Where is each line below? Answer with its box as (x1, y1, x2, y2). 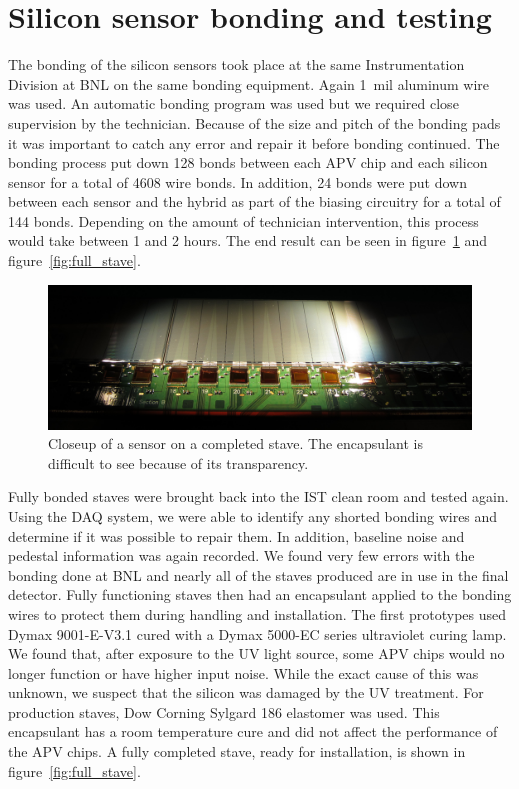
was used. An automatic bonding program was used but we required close (8, 93, 459, 114)
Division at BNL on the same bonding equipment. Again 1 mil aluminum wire (8, 73, 490, 94)
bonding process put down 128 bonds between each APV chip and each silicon (8, 152, 488, 173)
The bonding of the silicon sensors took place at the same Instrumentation (8, 54, 465, 75)
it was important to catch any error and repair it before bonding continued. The (8, 132, 500, 153)
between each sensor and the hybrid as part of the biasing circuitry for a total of (8, 191, 501, 212)
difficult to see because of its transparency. (48, 452, 309, 473)
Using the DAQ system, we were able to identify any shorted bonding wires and (8, 505, 498, 526)
